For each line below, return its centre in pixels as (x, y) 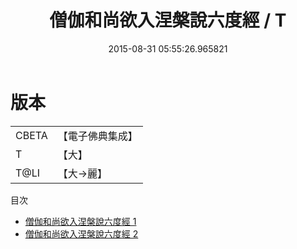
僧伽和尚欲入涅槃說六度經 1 (80, 221)
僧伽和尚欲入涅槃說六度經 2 (81, 233)
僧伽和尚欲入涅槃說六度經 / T (168, 20)
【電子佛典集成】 (97, 136)
